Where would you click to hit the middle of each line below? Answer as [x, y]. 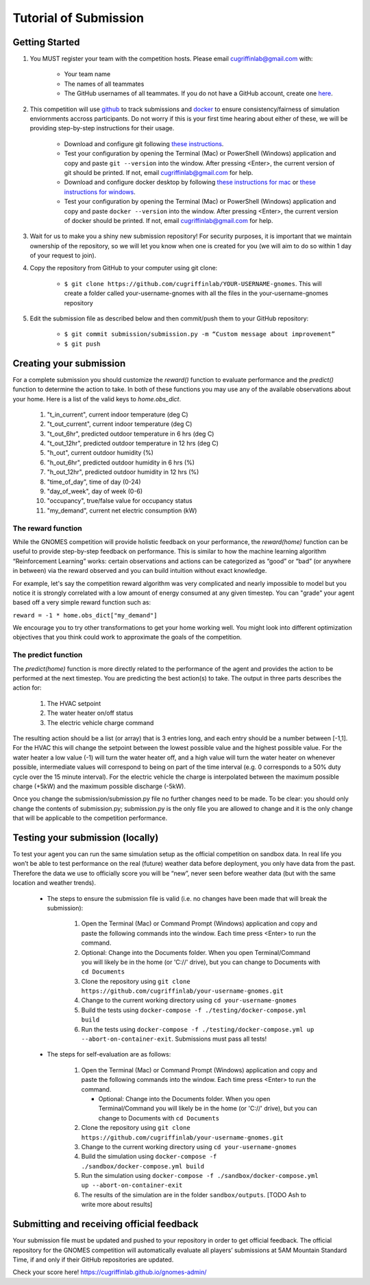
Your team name [87, 74]
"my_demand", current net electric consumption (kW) [122, 510]
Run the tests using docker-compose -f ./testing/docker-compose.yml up [198, 1029]
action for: [27, 688]
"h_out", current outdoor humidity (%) [100, 453]
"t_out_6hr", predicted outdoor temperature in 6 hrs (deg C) [131, 434]
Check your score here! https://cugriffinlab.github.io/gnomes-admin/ [110, 1272]
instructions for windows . [100, 191]
